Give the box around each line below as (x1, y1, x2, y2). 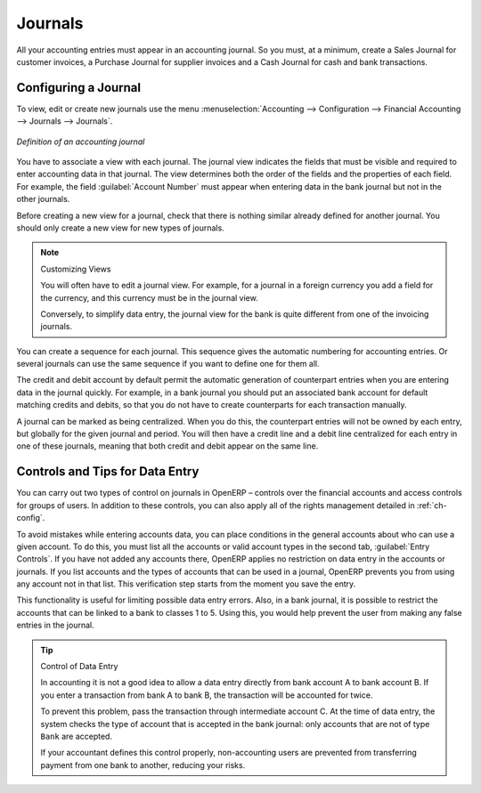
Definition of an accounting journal (16, 136, 145, 147)
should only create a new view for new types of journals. (16, 223, 224, 233)
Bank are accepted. (40, 731, 113, 741)
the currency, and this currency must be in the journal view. (40, 292, 258, 303)
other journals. (16, 194, 70, 205)
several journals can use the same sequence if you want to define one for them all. (16, 359, 320, 369)
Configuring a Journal (16, 80, 142, 95)
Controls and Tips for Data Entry (16, 464, 200, 480)
